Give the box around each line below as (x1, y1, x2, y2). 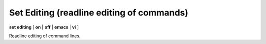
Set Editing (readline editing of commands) (9, 7, 189, 18)
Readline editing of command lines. (9, 33, 81, 39)
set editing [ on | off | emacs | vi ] (9, 24, 79, 30)
